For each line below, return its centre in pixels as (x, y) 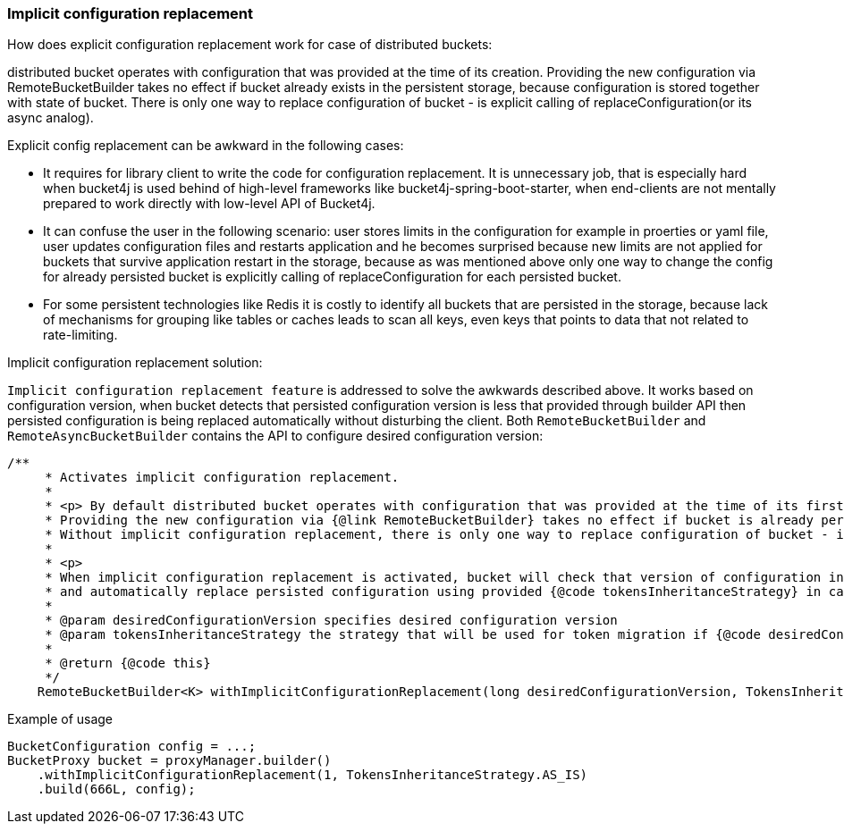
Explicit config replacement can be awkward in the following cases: (206, 146)
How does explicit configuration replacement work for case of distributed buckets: (250, 45)
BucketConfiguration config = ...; (132, 747)
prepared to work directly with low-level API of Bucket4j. (209, 204)
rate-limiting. (80, 335)
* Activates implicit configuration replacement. (222, 478)
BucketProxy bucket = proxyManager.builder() (169, 761)
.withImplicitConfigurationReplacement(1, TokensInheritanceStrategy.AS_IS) (312, 775)
